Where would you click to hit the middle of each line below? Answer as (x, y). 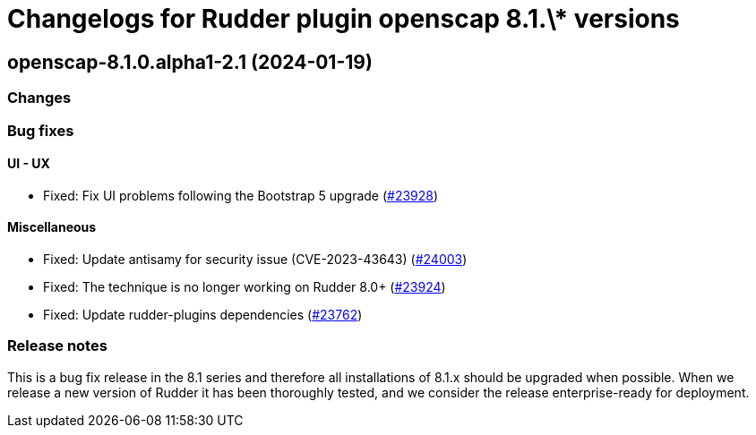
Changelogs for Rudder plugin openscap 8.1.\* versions (344, 19)
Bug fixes (41, 130)
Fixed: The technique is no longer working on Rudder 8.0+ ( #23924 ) (245, 286)
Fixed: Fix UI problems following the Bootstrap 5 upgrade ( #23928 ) (241, 195)
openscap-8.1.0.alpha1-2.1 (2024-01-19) (190, 62)
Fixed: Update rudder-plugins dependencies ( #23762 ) (203, 314)
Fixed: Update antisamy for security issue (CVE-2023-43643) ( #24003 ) (255, 259)
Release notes (57, 346)
